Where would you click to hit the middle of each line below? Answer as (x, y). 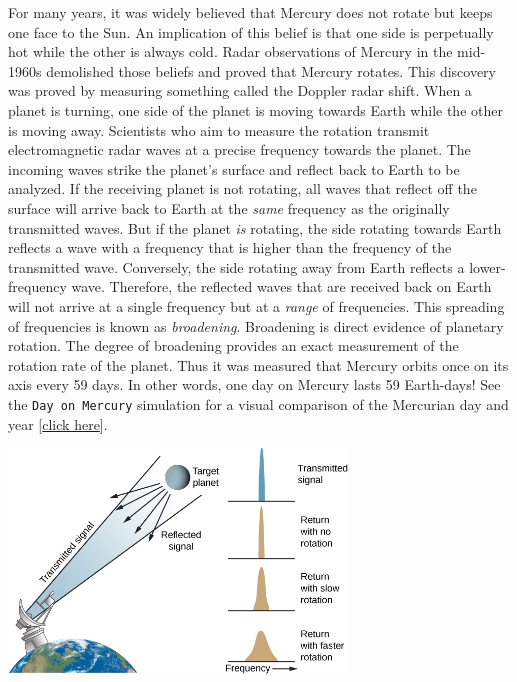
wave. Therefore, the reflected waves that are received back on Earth (281, 286)
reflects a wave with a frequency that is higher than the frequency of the (230, 247)
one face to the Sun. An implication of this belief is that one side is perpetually (251, 31)
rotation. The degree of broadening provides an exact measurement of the (233, 345)
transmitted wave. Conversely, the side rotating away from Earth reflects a (236, 266)
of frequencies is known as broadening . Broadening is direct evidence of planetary (256, 325)
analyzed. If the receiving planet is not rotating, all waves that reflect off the (242, 188)
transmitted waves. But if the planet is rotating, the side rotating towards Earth (255, 227)
